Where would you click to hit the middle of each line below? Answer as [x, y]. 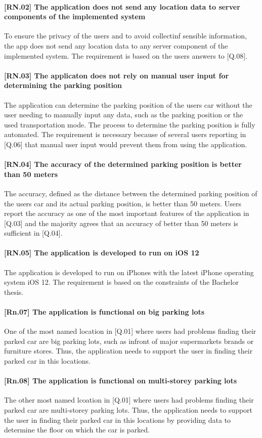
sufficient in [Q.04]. [33, 233]
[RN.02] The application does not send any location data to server [122, 6]
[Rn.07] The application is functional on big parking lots [104, 312]
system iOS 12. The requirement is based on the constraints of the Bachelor [121, 282]
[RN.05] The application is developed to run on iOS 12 [102, 253]
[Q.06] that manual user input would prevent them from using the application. [126, 144]
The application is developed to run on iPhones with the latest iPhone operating [129, 272]
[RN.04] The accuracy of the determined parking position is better [123, 164]
